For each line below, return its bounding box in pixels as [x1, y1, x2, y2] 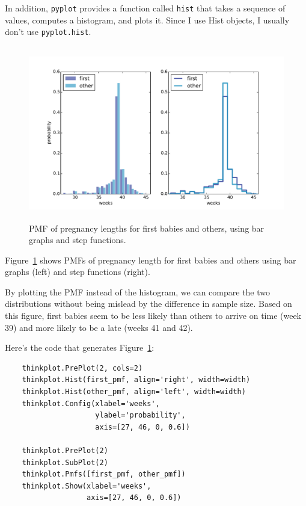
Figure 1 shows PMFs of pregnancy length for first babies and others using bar [5, 253, 296, 266]
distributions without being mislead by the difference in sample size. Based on [5, 297, 292, 310]
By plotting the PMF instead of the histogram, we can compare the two [5, 285, 271, 298]
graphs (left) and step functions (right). [5, 265, 150, 278]
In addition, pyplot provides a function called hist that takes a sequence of [5, 2, 286, 14]
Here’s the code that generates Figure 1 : [5, 341, 155, 354]
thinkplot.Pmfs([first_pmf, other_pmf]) [22, 470, 186, 479]
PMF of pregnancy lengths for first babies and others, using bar [29, 221, 265, 234]
